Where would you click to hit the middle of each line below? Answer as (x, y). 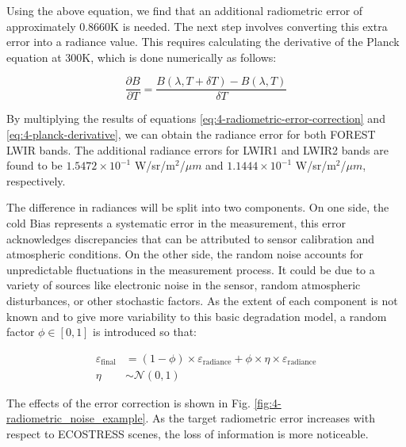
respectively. (36, 180)
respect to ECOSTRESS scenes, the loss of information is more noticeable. (188, 434)
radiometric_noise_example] (76, 418)
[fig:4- (268, 402)
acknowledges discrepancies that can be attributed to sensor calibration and (191, 238)
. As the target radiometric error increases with (260, 418)
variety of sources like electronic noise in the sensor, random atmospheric (184, 285)
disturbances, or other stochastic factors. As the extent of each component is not (202, 300)
